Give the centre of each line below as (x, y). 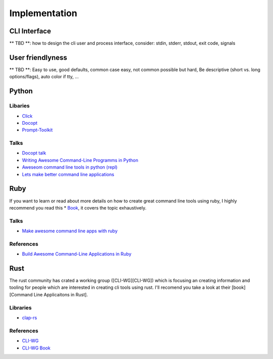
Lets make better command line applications (68, 174)
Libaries (19, 106)
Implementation (43, 13)
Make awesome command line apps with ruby (70, 231)
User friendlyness (38, 57)
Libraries (21, 307)
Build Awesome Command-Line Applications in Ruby (77, 254)
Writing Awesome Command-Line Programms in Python (80, 160)
